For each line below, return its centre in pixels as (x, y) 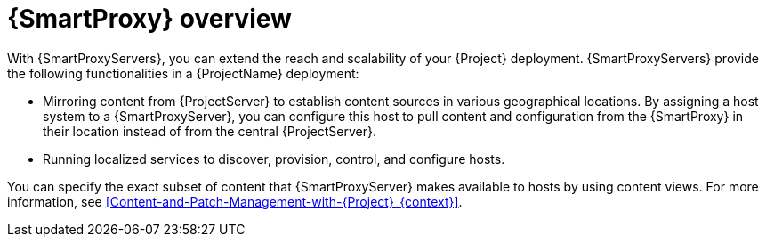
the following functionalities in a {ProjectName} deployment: (183, 73)
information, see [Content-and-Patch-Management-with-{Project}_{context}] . (235, 201)
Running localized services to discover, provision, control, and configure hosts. (274, 159)
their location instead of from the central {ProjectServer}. (210, 131)
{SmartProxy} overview (149, 19)
